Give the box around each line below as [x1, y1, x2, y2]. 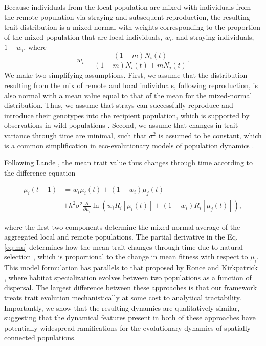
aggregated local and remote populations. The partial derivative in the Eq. [4, 231, 238, 242]
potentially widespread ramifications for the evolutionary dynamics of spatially [4, 322, 251, 333]
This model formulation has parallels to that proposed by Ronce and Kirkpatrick [4, 262, 258, 273]
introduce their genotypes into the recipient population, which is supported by [4, 110, 250, 120]
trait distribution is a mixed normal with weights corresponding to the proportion [4, 21, 261, 32]
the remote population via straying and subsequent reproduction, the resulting [4, 11, 250, 22]
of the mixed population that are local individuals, [4, 31, 163, 42]
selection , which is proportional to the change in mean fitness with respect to [4, 251, 248, 262]
